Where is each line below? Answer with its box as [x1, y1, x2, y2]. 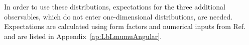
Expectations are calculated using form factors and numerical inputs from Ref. [4, 21, 246, 31]
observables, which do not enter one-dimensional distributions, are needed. [4, 11, 233, 21]
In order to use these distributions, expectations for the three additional [4, 1, 225, 11]
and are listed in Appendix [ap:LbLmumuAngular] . [4, 30, 162, 41]
